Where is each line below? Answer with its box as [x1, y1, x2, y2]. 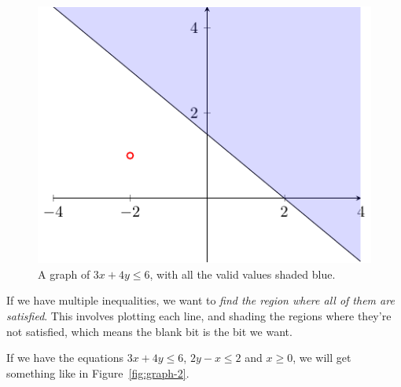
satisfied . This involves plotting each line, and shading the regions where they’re [6, 307, 392, 323]
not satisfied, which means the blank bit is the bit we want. [6, 323, 292, 339]
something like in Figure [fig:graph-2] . [6, 364, 189, 381]
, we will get [292, 349, 351, 366]
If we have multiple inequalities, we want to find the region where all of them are [6, 292, 395, 309]
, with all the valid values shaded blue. [149, 265, 336, 282]
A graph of [38, 265, 90, 282]
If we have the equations [6, 349, 124, 366]
